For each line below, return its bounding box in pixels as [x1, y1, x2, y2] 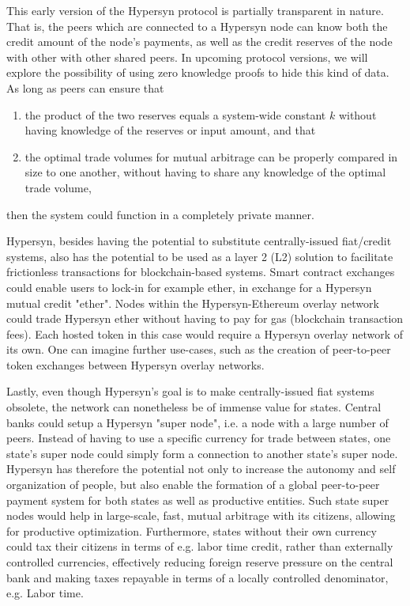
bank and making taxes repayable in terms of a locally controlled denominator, [6, 569, 389, 585]
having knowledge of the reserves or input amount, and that [24, 122, 316, 138]
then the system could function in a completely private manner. [6, 206, 314, 222]
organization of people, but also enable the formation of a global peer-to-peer [6, 476, 380, 493]
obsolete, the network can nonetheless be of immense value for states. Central [6, 399, 382, 415]
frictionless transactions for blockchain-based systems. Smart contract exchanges [6, 263, 395, 280]
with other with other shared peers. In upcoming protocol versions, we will [6, 48, 368, 65]
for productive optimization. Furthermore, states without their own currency [6, 522, 377, 539]
